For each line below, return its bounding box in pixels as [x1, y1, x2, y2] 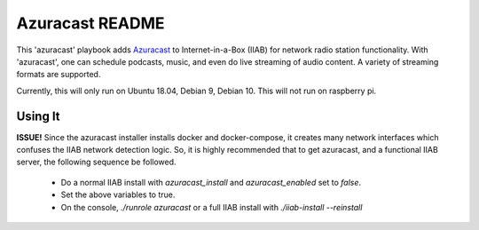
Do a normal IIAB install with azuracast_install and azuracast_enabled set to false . [60, 177, 362, 187]
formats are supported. [16, 69, 101, 80]
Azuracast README [16, 13, 165, 33]
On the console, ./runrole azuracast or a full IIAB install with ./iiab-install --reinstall [60, 202, 363, 212]
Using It [16, 108, 61, 123]
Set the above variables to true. [60, 189, 176, 200]
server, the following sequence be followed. [16, 156, 177, 168]
